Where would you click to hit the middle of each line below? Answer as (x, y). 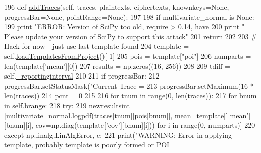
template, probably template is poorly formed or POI (87, 145)
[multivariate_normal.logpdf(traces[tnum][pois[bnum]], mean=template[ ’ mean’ (126, 115)
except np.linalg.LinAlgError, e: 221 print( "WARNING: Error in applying (118, 135)
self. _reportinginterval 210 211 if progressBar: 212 (82, 76)
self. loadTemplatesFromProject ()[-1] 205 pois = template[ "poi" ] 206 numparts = (128, 56)
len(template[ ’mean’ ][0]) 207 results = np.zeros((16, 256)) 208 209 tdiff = (117, 66)
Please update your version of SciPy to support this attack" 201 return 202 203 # (130, 36)
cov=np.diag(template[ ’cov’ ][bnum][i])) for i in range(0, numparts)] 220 (145, 125)
